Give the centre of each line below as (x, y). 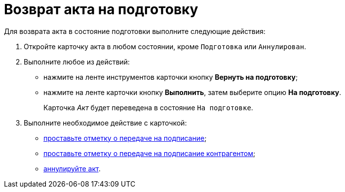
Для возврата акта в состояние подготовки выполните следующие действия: (135, 31)
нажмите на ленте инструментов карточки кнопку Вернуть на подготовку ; (171, 77)
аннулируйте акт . (72, 168)
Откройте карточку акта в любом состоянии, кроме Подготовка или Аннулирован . (165, 46)
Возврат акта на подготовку (101, 9)
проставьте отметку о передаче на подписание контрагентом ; (150, 153)
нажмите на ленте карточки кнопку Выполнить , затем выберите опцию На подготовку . (192, 92)
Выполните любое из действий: (77, 62)
